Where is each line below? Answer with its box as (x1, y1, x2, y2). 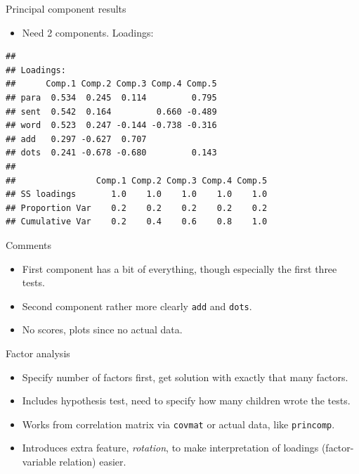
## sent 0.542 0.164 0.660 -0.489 (6, 106, 217, 117)
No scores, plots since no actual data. (22, 322, 183, 337)
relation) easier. (59, 454, 126, 468)
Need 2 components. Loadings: (22, 25, 154, 39)
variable (22, 454, 56, 468)
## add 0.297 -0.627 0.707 (6, 134, 147, 144)
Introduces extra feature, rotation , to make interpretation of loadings (22, 440, 319, 455)
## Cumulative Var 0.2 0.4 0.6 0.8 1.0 (6, 217, 268, 227)
